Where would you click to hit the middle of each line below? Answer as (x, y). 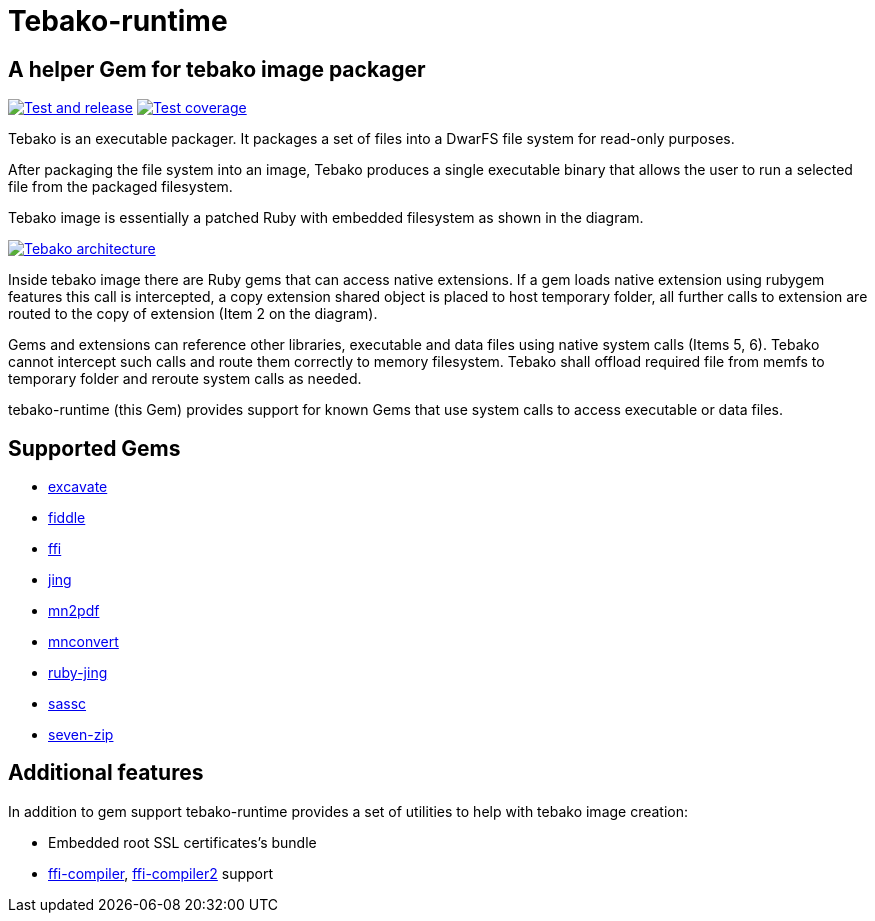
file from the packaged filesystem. (120, 187)
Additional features (106, 773)
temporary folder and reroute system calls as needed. (185, 379)
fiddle (67, 518)
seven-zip (81, 735)
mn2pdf (74, 611)
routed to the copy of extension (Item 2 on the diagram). (193, 314)
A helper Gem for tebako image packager (217, 69)
